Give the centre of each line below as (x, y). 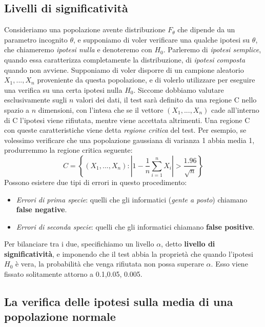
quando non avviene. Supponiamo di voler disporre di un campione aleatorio (124, 69)
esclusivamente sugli (36, 100)
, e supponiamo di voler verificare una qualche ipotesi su (162, 39)
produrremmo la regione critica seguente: (68, 150)
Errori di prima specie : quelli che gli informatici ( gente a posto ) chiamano (132, 199)
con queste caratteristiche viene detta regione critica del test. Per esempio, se (125, 130)
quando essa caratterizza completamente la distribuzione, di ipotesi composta (125, 59)
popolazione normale (60, 316)
